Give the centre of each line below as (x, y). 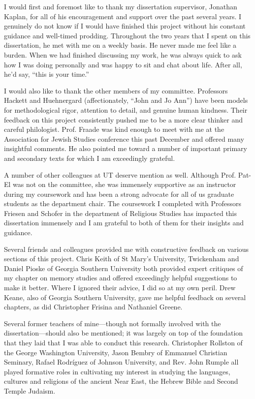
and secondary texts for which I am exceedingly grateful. (90, 158)
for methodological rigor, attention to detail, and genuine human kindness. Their (126, 109)
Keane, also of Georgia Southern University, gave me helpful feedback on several (125, 297)
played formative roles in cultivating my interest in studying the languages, (117, 371)
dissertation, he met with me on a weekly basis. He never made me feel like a (120, 45)
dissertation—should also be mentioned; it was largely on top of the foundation (124, 333)
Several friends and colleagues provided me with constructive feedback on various (127, 249)
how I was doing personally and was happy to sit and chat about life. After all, (123, 64)
